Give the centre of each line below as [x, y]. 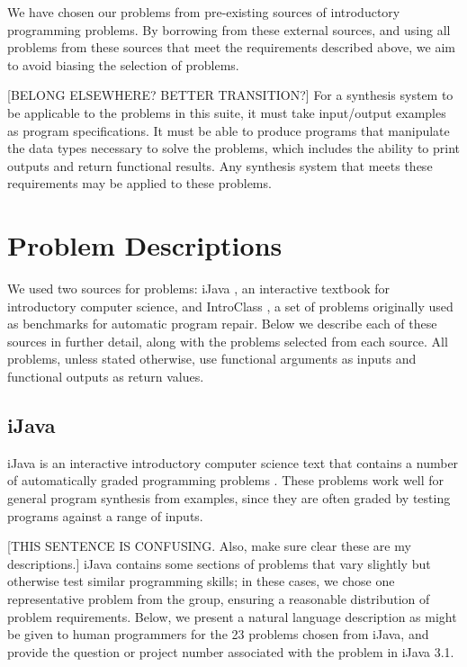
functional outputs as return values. [106, 377]
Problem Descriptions [145, 245]
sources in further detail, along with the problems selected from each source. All [228, 341]
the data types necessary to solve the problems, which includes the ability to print [234, 148]
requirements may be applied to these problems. [139, 183]
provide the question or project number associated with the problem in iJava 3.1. [231, 651]
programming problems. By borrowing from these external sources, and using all [229, 29]
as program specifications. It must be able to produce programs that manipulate [229, 130]
